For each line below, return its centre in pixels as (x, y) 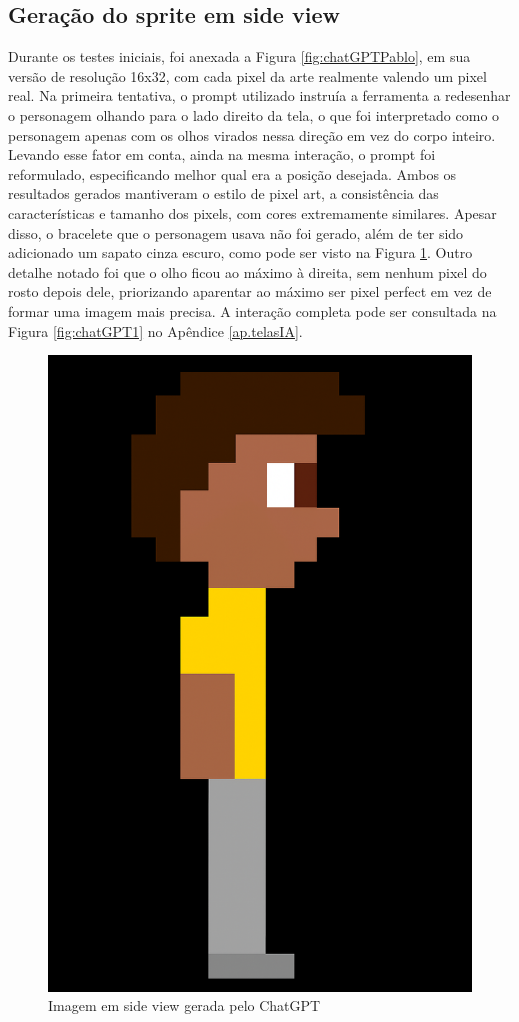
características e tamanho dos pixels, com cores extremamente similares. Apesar (252, 212)
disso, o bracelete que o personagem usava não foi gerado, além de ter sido (236, 232)
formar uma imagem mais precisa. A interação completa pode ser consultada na (252, 310)
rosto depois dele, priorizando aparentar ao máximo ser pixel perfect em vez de (250, 291)
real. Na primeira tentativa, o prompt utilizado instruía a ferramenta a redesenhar (259, 95)
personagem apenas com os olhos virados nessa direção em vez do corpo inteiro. (252, 134)
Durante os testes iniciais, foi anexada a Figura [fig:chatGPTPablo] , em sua (239, 56)
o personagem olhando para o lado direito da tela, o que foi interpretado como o (254, 114)
